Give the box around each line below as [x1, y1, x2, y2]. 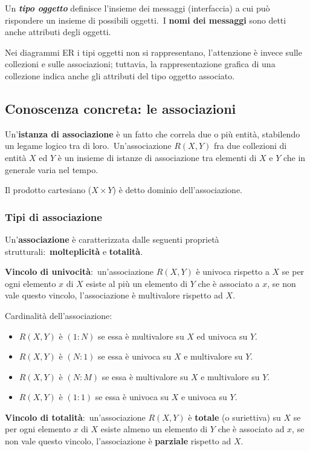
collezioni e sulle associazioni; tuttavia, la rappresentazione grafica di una [5, 58, 276, 70]
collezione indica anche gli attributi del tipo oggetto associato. [5, 69, 235, 82]
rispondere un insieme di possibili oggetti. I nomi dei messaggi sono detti [5, 13, 286, 26]
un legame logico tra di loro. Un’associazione [5, 139, 172, 152]
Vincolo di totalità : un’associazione [5, 410, 146, 423]
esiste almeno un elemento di [100, 423, 208, 435]
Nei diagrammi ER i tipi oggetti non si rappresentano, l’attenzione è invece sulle [5, 45, 302, 58]
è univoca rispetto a [196, 265, 270, 278]
